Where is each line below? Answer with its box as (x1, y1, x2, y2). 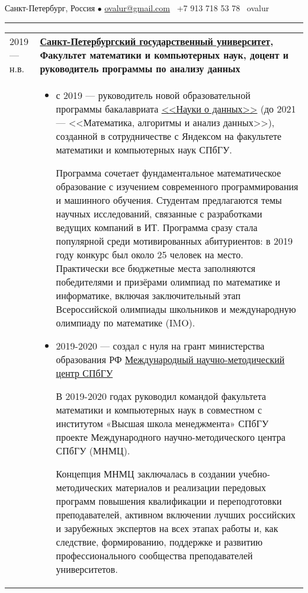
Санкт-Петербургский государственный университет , (40, 34, 274, 48)
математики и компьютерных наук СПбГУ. (56, 142, 232, 156)
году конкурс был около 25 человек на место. (56, 247, 243, 261)
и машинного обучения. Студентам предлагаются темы (56, 193, 282, 207)
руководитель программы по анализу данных (40, 61, 240, 75)
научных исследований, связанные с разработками (56, 206, 262, 220)
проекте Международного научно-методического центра (56, 429, 285, 444)
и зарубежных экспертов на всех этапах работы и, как (56, 521, 278, 535)
